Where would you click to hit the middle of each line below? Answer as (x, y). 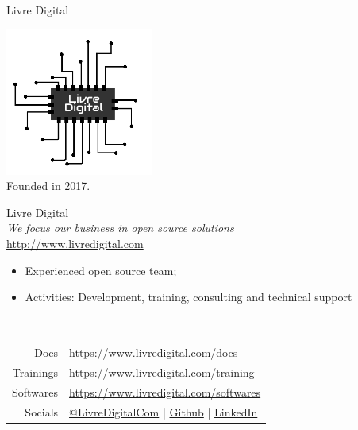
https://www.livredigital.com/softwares (165, 391)
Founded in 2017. (48, 186)
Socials (42, 411)
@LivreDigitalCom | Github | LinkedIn (164, 411)
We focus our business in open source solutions (120, 228)
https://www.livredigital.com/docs (154, 353)
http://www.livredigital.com (75, 243)
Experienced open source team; (101, 270)
